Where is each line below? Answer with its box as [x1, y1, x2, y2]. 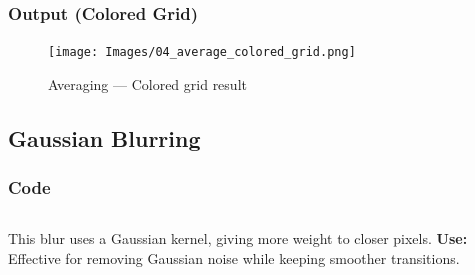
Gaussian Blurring [8, 122, 201, 153]
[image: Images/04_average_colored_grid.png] [48, 45, 356, 60]
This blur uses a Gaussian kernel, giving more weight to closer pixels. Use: [8, 228, 468, 249]
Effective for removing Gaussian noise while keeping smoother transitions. [8, 248, 460, 269]
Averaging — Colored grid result [48, 73, 247, 94]
